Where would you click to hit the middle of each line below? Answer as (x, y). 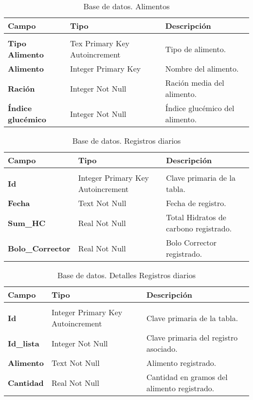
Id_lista (24, 343)
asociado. (162, 349)
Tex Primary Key (100, 43)
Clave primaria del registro (192, 337)
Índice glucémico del (200, 108)
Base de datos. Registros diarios (126, 141)
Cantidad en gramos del (187, 377)
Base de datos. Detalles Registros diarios (126, 275)
